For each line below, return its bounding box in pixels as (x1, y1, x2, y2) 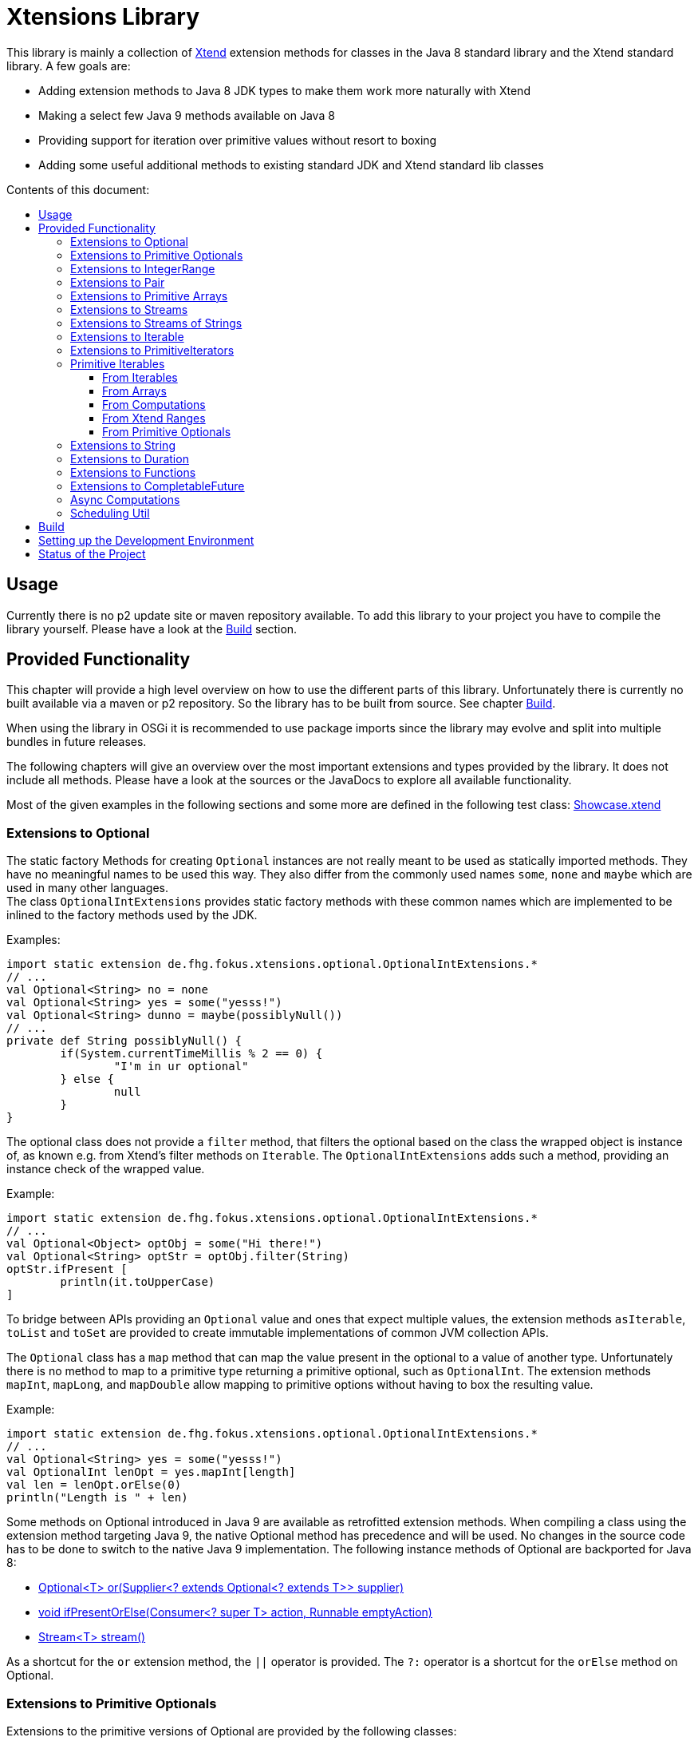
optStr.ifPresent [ (6, 1263, 128, 1276)
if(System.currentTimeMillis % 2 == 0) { (60, 1047, 323, 1061)
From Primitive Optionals (102, 424, 231, 438)
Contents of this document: (6, 182, 150, 196)
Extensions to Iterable (70, 329, 184, 343)
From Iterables (102, 370, 178, 384)
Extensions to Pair (70, 275, 165, 289)
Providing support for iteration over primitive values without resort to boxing (38, 133, 437, 147)
